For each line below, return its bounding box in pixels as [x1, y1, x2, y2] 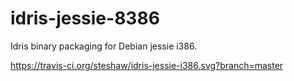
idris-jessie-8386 [10, 7, 160, 30]
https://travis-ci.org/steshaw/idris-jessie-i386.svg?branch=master [10, 59, 284, 71]
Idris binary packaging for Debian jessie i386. [10, 40, 198, 52]
